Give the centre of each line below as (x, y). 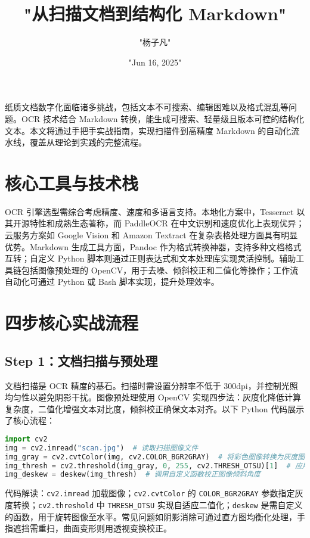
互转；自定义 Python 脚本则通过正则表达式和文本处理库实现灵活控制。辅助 (151, 258)
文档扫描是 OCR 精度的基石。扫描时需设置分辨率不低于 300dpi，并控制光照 (151, 385)
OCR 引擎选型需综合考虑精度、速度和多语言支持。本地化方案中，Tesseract (149, 211)
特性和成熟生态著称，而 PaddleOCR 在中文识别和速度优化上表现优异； (167, 223)
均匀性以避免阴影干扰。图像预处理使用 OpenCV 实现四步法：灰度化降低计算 (153, 397)
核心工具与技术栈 (72, 183)
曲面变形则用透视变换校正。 (117, 528)
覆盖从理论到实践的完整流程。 (88, 142)
